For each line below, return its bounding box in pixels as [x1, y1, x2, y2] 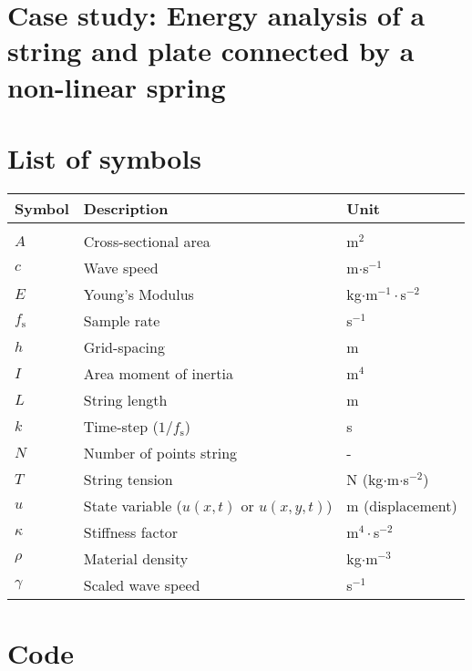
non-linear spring [7, 67, 226, 105]
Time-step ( [83, 415, 159, 437]
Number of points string [83, 441, 238, 463]
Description [83, 197, 169, 219]
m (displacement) [346, 494, 457, 516]
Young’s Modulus [83, 283, 194, 305]
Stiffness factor [83, 521, 179, 542]
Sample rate [83, 309, 160, 331]
